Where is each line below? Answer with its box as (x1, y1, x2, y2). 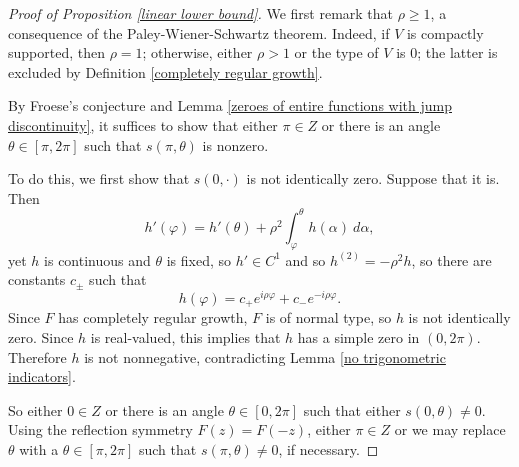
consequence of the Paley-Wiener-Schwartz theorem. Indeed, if (8, 22, 390, 43)
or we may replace (394, 419, 506, 440)
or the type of (294, 42, 379, 63)
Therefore (8, 346, 67, 367)
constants (8, 269, 66, 290)
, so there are (411, 249, 492, 270)
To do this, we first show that (8, 168, 190, 189)
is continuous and (44, 249, 151, 270)
